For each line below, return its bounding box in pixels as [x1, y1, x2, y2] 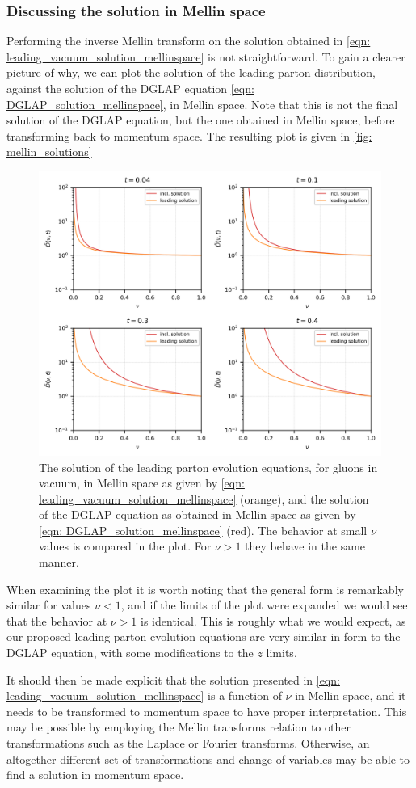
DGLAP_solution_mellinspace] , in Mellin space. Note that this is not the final [6, 95, 398, 112]
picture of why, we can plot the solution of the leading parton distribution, [6, 64, 376, 81]
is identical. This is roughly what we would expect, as [141, 612, 406, 629]
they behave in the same [245, 537, 366, 554]
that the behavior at [6, 612, 107, 629]
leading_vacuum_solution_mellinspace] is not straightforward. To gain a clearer [6, 48, 405, 65]
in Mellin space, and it [295, 687, 406, 704]
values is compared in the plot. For [39, 537, 212, 554]
